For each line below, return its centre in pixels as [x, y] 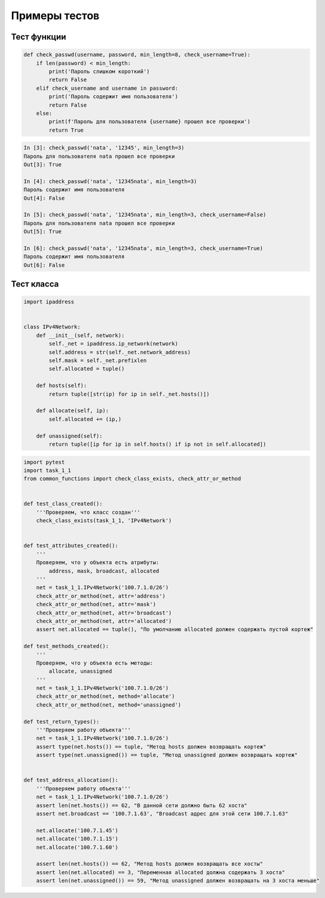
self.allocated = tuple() [87, 369]
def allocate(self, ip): [73, 411]
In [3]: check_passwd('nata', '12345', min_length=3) [104, 148]
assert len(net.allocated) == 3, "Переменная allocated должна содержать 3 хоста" [161, 872]
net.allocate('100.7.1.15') [77, 839]
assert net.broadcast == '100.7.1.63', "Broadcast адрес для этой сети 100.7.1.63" [162, 813]
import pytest [44, 462]
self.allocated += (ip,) [85, 419]
